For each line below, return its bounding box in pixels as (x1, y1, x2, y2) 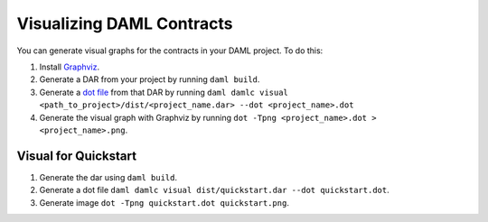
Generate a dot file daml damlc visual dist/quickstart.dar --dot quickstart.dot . (39, 185, 389, 196)
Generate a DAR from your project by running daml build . (39, 74, 260, 85)
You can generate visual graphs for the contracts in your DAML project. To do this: (16, 45, 324, 56)
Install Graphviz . (39, 61, 99, 72)
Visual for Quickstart (16, 148, 137, 163)
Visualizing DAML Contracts (16, 14, 233, 33)
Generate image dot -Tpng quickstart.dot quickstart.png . (39, 197, 289, 208)
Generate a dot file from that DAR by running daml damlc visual (39, 87, 289, 97)
